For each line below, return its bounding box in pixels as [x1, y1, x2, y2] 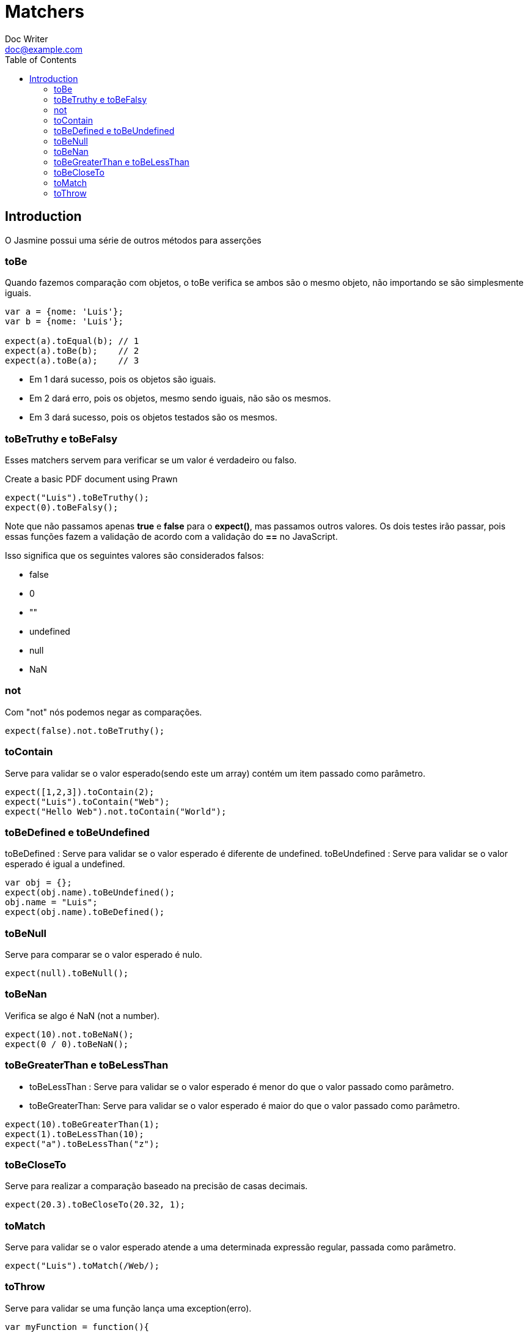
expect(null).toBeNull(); [5, 968, 129, 979]
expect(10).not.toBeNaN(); [5, 1029, 134, 1039]
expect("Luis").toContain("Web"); [5, 796, 170, 807]
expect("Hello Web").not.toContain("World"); [5, 806, 227, 816]
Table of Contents [5, 54, 77, 65]
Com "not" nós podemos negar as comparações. [5, 706, 202, 717]
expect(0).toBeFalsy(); [5, 502, 119, 513]
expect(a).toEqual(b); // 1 [5, 336, 139, 346]
